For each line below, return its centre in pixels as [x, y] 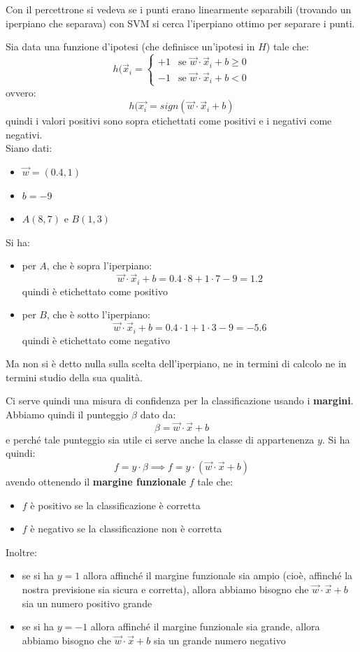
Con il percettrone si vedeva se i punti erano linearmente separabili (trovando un [179, 9]
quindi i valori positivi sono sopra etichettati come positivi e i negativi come [169, 121]
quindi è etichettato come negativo [96, 340]
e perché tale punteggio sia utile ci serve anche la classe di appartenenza [160, 439]
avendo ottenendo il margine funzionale [96, 481]
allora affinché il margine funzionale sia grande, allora [205, 626]
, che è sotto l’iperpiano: [98, 314]
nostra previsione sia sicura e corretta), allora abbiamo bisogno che [165, 589]
